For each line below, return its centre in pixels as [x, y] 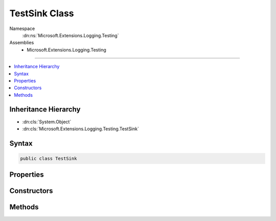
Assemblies [22, 43]
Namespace [22, 29]
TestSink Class [42, 13]
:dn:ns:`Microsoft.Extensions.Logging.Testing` [71, 35]
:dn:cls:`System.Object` [47, 122]
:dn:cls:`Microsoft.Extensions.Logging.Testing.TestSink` [80, 129]
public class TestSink [49, 158]
